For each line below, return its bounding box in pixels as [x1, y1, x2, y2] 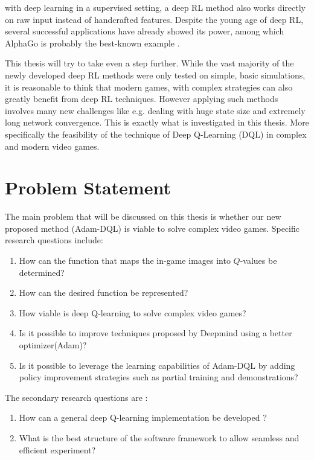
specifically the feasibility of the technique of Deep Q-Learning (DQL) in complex [5, 127, 307, 140]
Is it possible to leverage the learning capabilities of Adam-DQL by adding [19, 359, 295, 371]
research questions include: [5, 234, 103, 246]
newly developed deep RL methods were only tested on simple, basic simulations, [5, 68, 306, 81]
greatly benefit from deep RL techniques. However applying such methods [5, 92, 278, 105]
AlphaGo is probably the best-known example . [5, 36, 180, 49]
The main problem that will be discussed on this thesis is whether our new [5, 210, 281, 223]
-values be [240, 254, 277, 267]
